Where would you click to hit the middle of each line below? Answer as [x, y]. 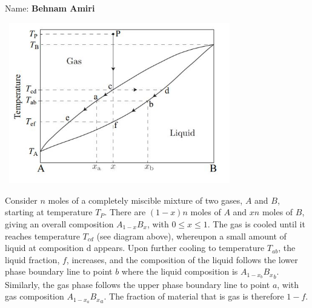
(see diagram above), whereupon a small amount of [191, 236]
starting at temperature [49, 212]
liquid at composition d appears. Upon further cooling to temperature [135, 248]
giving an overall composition [59, 223]
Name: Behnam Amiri [50, 8]
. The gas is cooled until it [256, 223]
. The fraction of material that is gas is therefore [194, 296]
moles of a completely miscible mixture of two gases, [145, 200]
